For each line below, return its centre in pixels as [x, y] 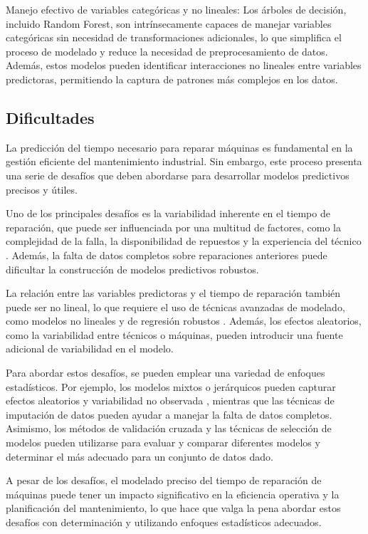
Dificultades [50, 117]
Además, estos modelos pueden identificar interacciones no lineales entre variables [184, 65]
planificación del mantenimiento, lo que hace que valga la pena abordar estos [173, 508]
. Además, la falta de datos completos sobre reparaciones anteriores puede [167, 255]
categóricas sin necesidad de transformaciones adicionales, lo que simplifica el [174, 37]
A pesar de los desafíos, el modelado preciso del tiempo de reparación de [164, 480]
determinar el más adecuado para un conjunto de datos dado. [140, 456]
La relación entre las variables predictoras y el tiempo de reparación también [173, 293]
